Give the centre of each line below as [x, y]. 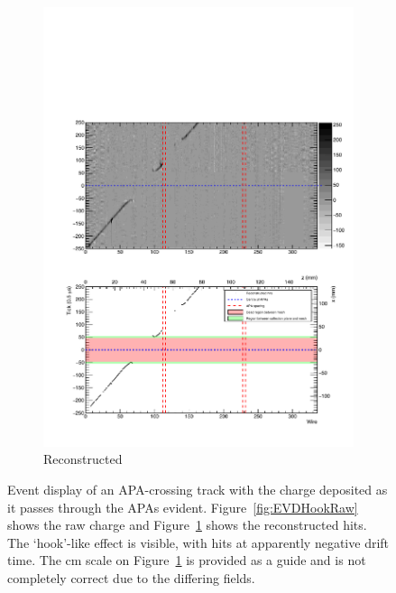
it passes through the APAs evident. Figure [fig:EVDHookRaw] [183, 507]
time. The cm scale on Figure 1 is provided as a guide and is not [187, 560]
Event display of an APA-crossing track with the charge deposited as [198, 489]
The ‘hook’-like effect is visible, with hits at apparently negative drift [198, 542]
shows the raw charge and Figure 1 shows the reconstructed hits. [187, 525]
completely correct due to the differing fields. [131, 577]
